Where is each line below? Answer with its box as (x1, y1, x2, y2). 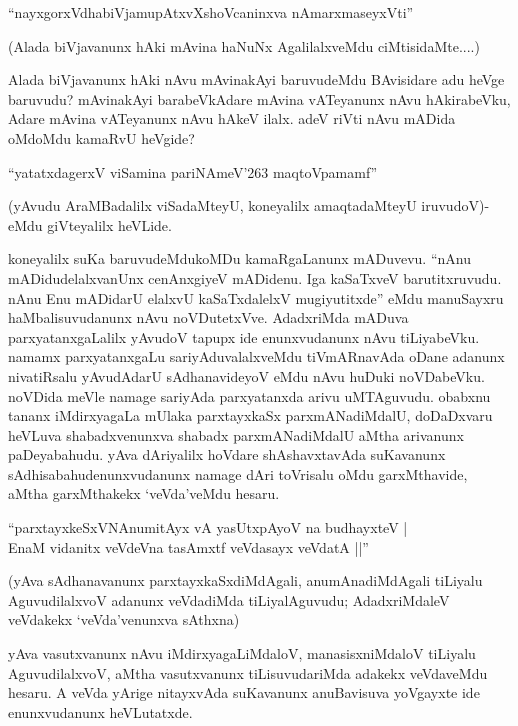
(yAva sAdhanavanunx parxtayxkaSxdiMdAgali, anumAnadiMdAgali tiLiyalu (8, 570, 483, 591)
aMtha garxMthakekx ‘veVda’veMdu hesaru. (8, 483, 280, 504)
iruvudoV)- (421, 195, 490, 216)
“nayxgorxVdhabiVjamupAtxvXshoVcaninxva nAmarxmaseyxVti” (8, 2, 414, 22)
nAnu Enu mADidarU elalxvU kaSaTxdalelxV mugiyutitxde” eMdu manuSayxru (8, 287, 504, 308)
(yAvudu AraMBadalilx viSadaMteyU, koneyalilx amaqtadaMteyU (8, 195, 417, 216)
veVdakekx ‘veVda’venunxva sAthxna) (8, 609, 240, 630)
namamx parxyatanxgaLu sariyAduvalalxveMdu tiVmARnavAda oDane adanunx (8, 346, 505, 367)
